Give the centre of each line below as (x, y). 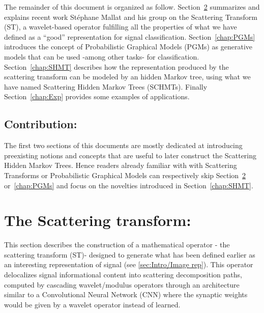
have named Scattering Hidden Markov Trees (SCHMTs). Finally (106, 86)
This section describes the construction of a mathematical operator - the (117, 245)
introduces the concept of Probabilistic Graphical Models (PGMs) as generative (128, 47)
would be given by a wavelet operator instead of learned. (92, 304)
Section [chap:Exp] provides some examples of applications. (97, 96)
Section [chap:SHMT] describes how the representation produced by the (116, 66)
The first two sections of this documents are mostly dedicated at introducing (123, 145)
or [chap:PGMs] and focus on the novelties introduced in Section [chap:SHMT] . (129, 185)
